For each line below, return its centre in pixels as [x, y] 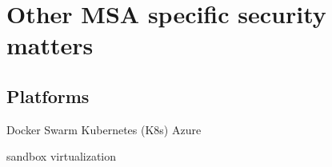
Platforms [48, 95]
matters [50, 45]
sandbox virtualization [62, 156]
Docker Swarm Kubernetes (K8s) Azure [104, 129]
